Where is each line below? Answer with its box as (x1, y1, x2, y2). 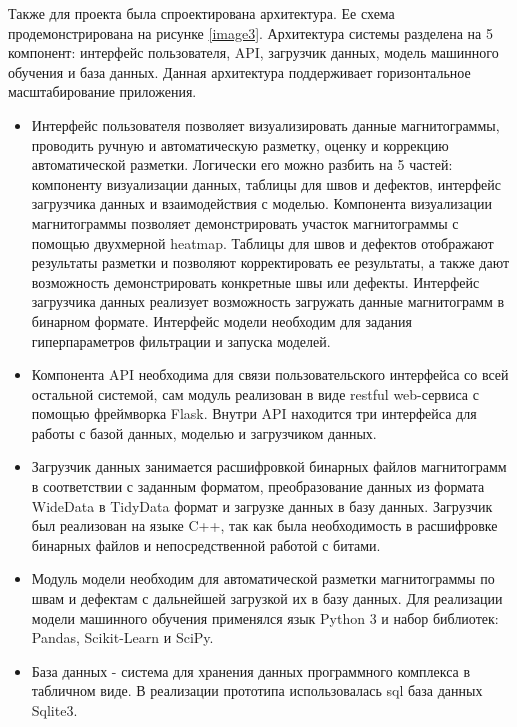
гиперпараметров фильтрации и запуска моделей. (31, 330, 331, 351)
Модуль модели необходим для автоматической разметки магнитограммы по (31, 568, 495, 589)
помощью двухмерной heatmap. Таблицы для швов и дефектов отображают (31, 232, 494, 253)
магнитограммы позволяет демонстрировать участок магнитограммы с (31, 212, 459, 233)
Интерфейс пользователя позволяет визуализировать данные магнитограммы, (31, 114, 500, 135)
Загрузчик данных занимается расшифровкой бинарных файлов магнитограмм (31, 456, 507, 477)
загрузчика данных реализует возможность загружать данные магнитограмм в (31, 291, 505, 312)
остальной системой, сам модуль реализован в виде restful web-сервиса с (31, 383, 479, 404)
